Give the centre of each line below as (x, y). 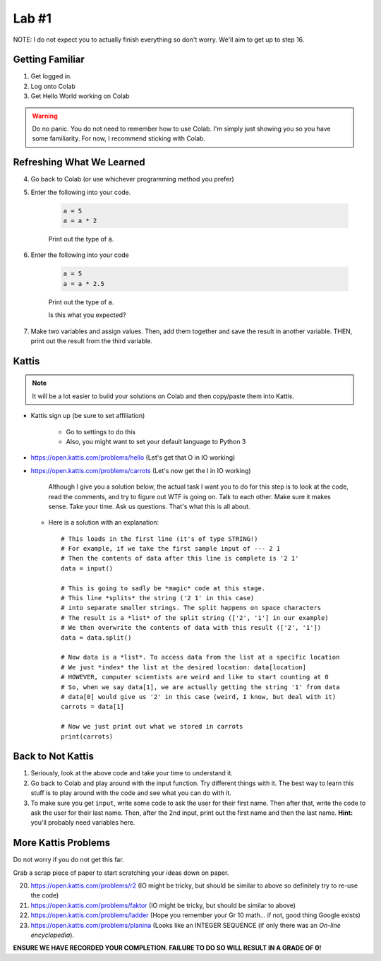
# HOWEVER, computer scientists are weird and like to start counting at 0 (195, 677)
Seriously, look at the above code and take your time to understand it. (132, 773)
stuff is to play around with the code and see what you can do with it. (131, 793)
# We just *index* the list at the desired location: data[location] (184, 667)
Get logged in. (51, 76)
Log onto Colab (53, 86)
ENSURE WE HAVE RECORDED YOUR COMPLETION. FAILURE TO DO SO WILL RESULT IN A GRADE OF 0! (167, 948)
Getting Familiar (49, 60)
